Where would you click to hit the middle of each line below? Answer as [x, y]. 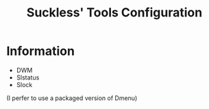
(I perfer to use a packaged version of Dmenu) [72, 98]
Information [40, 51]
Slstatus [28, 77]
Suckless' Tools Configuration [114, 13]
